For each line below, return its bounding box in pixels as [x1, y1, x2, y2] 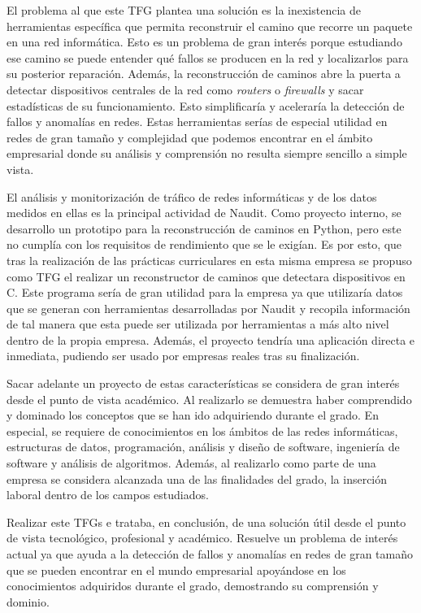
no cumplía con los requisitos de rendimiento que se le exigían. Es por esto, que [7, 236, 402, 253]
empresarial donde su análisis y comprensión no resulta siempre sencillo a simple [7, 145, 407, 162]
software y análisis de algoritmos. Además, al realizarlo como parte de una [7, 454, 376, 472]
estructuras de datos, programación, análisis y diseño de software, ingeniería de [7, 438, 400, 455]
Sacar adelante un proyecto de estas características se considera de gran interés [7, 375, 400, 392]
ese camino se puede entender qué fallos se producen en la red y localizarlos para [7, 49, 409, 66]
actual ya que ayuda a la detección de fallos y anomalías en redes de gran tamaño [7, 546, 413, 562]
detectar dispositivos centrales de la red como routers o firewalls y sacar [7, 80, 364, 98]
